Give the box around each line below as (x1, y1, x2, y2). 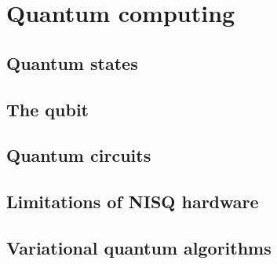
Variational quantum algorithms (6, 235, 272, 259)
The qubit (6, 97, 89, 121)
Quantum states (6, 50, 138, 75)
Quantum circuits (6, 143, 151, 167)
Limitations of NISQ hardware (6, 189, 259, 214)
